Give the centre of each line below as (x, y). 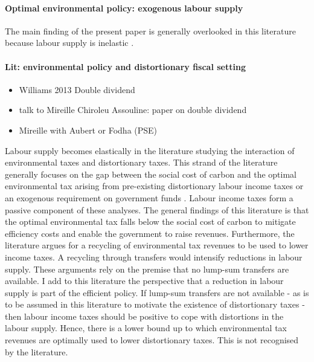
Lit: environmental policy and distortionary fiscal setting (125, 66)
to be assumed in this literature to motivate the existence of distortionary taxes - (155, 304)
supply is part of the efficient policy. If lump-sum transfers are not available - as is (157, 292)
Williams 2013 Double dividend (77, 89)
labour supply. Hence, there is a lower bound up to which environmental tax (146, 328)
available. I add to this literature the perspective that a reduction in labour (144, 281)
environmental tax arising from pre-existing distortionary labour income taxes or (154, 186)
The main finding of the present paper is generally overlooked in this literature (150, 31)
